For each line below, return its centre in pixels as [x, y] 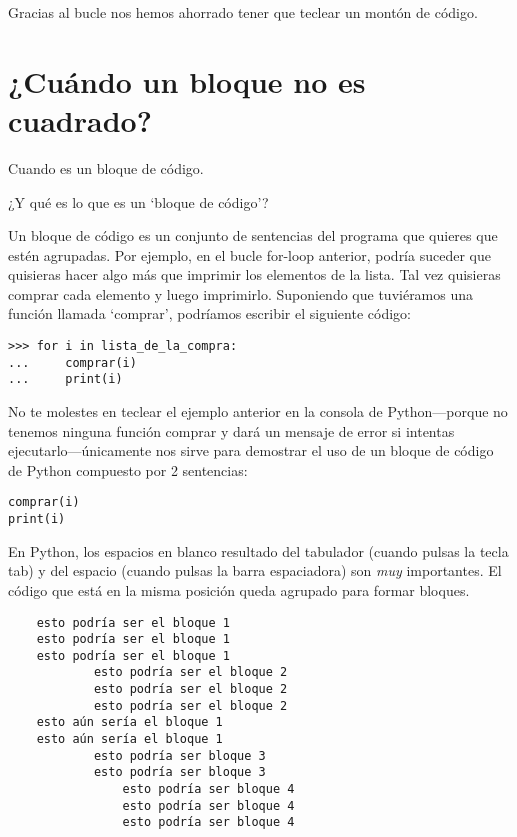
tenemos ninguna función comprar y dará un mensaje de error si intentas [231, 430]
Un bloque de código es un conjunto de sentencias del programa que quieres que [253, 235]
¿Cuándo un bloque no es [187, 80]
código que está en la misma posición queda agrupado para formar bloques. [239, 589]
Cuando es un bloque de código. [106, 167]
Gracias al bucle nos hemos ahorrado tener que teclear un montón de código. [243, 12]
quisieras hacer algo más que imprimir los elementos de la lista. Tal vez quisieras [254, 274]
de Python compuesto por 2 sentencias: [128, 469]
